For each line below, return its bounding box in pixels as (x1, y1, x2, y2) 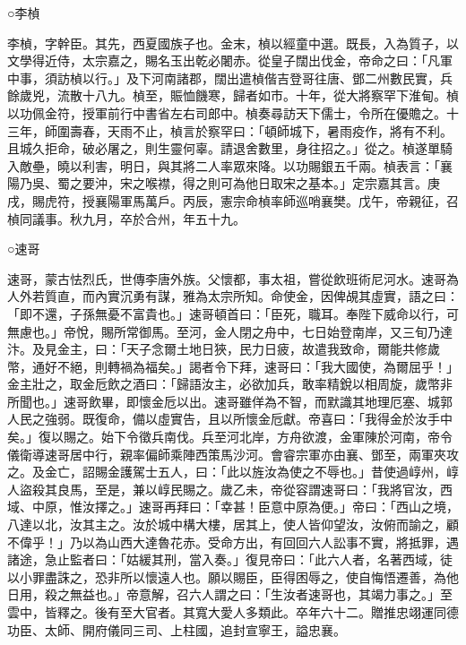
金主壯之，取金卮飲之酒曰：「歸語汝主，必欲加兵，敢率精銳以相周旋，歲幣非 (7, 374, 453, 393)
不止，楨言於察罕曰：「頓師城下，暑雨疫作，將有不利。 (132, 121, 453, 140)
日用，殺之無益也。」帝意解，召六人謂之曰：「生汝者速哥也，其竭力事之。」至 (7, 585, 453, 604)
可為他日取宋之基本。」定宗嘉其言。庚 (220, 174, 440, 193)
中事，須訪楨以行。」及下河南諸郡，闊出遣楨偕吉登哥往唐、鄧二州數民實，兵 (7, 68, 453, 87)
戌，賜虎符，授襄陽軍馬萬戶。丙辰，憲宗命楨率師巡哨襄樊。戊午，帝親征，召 (7, 191, 459, 210)
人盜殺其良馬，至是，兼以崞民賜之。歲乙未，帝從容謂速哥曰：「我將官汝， (7, 479, 440, 498)
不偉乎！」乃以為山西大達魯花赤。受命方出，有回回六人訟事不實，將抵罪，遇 (7, 532, 459, 551)
